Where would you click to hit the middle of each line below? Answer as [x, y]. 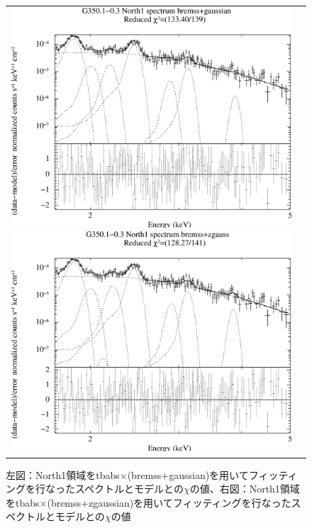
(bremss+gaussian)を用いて [188, 474]
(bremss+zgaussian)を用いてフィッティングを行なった [169, 502]
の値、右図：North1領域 [245, 489]
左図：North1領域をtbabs [63, 474]
